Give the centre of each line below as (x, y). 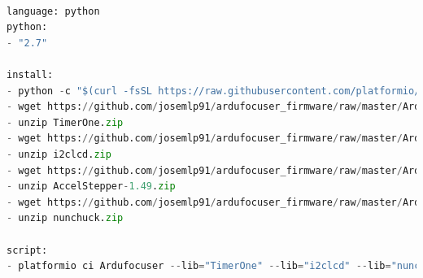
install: (30, 74)
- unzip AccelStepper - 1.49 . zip (91, 187)
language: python (53, 11)
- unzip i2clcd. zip (59, 154)
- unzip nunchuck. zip (65, 218)
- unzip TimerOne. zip (65, 122)
